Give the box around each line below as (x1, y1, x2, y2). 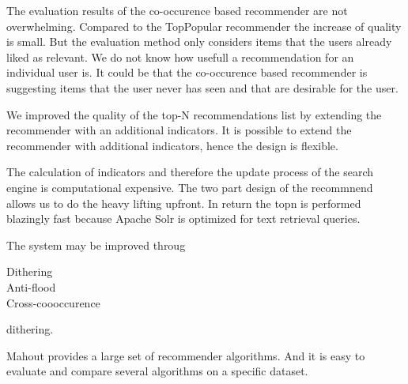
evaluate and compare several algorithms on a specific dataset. (6, 363, 308, 379)
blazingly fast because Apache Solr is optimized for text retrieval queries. (6, 210, 361, 227)
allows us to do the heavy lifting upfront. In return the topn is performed (6, 194, 361, 211)
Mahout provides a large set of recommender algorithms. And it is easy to (6, 347, 365, 363)
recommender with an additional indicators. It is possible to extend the (6, 122, 352, 138)
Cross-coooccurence (6, 294, 100, 311)
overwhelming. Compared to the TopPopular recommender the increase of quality (6, 17, 402, 34)
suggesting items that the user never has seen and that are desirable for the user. (6, 79, 399, 96)
